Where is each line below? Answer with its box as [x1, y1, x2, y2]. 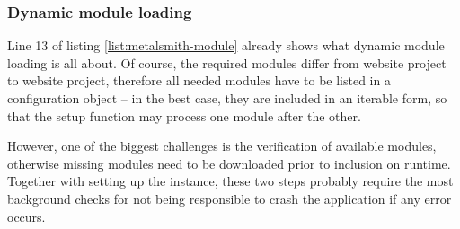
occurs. [7, 207, 46, 225]
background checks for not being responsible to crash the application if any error [7, 189, 452, 207]
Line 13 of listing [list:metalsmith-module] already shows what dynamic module [7, 36, 445, 55]
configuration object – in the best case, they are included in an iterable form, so [7, 89, 447, 107]
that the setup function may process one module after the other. [7, 106, 361, 125]
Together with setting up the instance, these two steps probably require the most [7, 172, 454, 190]
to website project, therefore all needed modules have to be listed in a [7, 71, 391, 90]
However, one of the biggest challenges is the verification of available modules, [7, 137, 437, 155]
